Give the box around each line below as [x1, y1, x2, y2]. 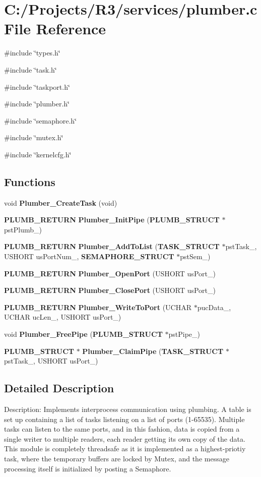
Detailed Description [4, 380, 114, 396]
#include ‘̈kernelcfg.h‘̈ [4, 149, 72, 159]
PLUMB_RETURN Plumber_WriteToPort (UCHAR [4, 302, 192, 312]
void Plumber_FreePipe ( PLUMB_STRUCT [4, 329, 163, 339]
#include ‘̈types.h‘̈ [4, 47, 60, 58]
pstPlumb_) [4, 224, 42, 234]
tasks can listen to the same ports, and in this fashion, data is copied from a [4, 424, 240, 434]
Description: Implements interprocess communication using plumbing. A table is [4, 404, 251, 414]
